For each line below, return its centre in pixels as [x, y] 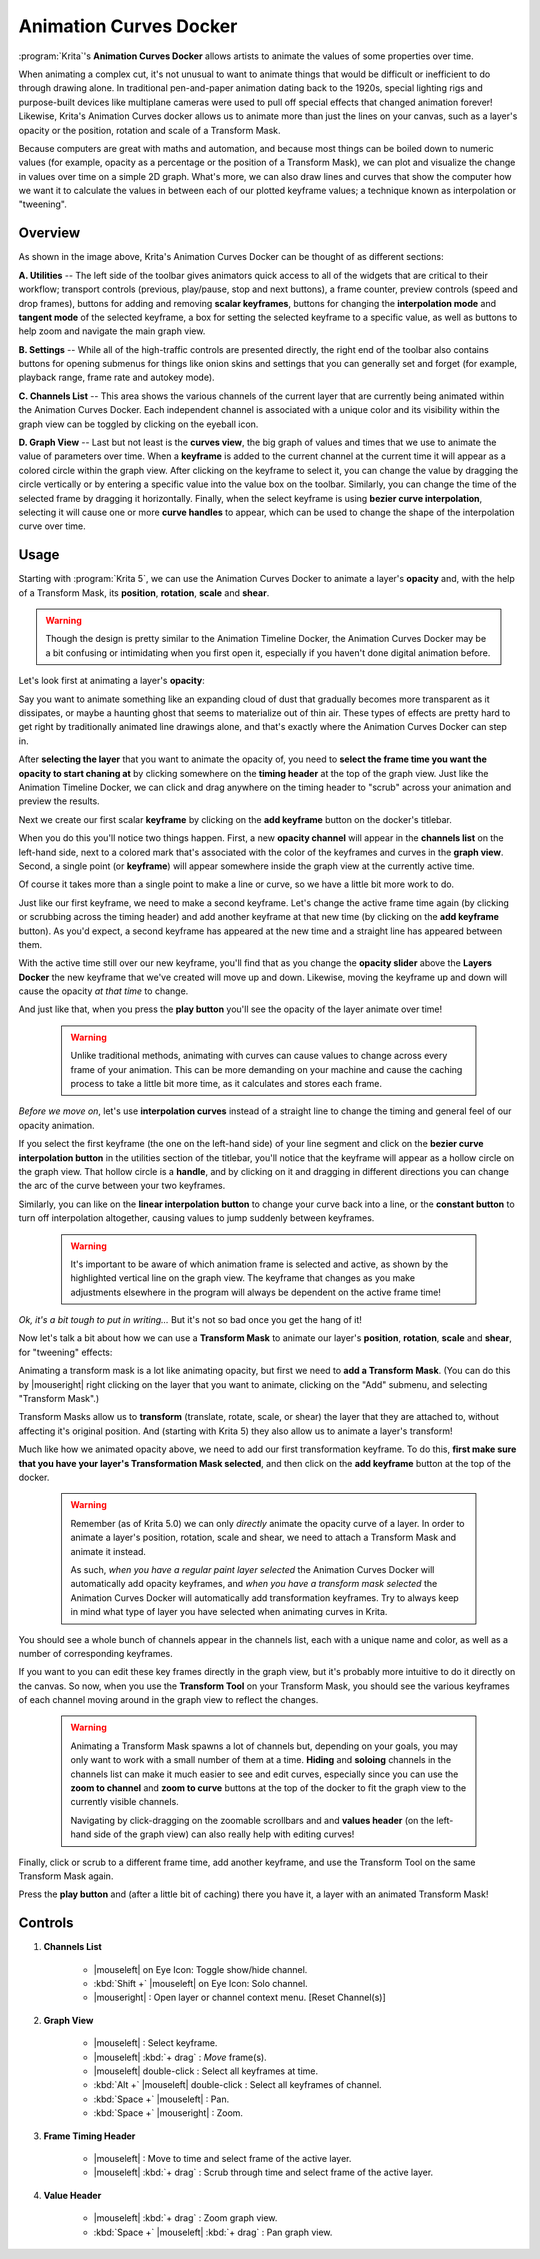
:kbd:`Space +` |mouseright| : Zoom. [168, 2113]
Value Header [72, 2195]
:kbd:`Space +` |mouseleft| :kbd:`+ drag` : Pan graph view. [213, 2232]
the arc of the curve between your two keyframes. [122, 1186]
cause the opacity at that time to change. [103, 991]
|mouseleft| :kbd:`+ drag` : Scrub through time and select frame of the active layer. [263, 2172]
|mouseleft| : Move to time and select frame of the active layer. [222, 2158]
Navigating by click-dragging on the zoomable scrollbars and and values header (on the [252, 1820]
